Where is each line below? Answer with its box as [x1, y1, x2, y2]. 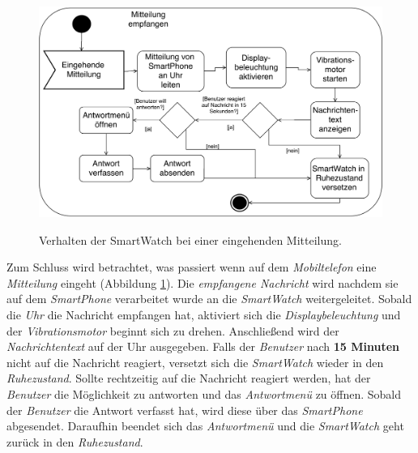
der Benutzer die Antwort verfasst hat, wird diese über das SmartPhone [6, 401, 363, 418]
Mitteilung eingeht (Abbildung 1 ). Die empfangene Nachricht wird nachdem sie [6, 274, 399, 291]
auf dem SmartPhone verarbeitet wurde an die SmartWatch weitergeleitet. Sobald [6, 290, 412, 307]
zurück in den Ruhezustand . [6, 433, 143, 450]
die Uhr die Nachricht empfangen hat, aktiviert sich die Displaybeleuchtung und [6, 306, 401, 323]
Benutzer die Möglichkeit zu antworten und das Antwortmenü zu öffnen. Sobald [6, 385, 402, 402]
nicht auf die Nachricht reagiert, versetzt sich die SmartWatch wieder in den [6, 353, 384, 370]
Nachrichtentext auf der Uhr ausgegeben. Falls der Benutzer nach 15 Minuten [6, 338, 400, 355]
